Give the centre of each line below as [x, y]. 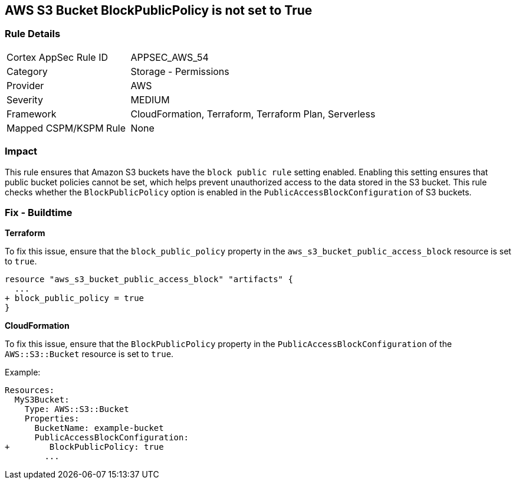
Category [27, 71]
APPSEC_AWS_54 [170, 57]
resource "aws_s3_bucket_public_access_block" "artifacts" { [149, 279]
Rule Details [33, 34]
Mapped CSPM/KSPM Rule [66, 128]
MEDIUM [150, 99]
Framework [32, 114]
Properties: [52, 419]
